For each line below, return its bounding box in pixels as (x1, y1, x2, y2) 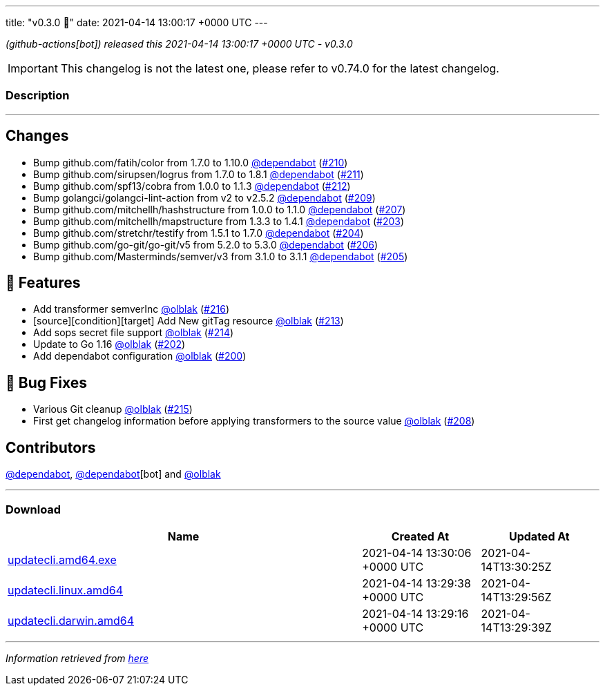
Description (6, 88, 70, 103)
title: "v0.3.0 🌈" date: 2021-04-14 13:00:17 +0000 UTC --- (6, 17, 268, 28)
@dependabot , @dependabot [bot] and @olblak (6, 468, 221, 480)
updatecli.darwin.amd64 (8, 613, 134, 627)
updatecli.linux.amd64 (8, 583, 124, 597)
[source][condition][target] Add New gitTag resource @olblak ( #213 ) (33, 315, 344, 327)
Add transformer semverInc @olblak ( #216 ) (33, 303, 229, 315)
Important (8, 61, 58, 75)
